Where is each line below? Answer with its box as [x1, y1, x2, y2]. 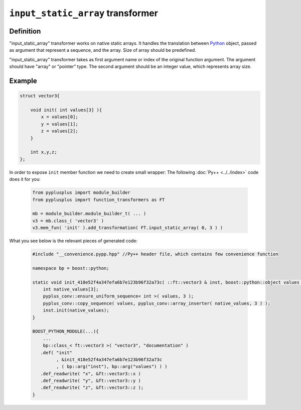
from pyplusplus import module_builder [32, 190, 130, 195]
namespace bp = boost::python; [32, 265, 110, 271]
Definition [9, 27, 41, 35]
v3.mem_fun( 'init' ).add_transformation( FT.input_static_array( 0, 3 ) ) [32, 225, 223, 231]
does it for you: [9, 176, 41, 182]
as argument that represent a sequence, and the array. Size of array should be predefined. [9, 47, 197, 53]
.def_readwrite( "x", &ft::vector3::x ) [40, 371, 141, 376]
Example [9, 77, 37, 85]
